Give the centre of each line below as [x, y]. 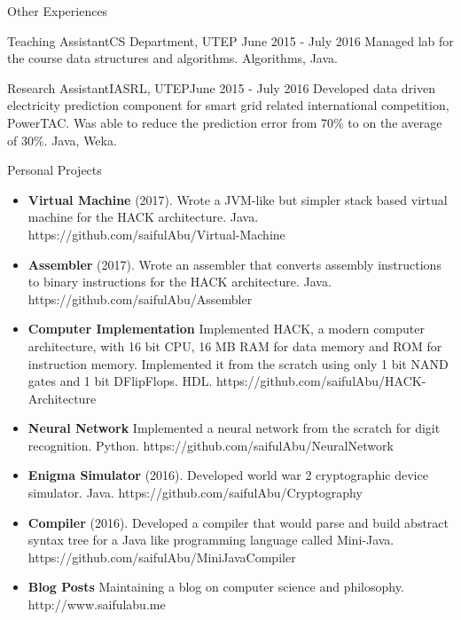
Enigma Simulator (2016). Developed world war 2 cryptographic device [228, 475]
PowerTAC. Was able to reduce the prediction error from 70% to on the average [225, 122]
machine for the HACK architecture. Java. [143, 217]
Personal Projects [55, 170]
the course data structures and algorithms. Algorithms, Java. [172, 58]
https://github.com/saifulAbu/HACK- [321, 381]
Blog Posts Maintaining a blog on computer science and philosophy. [216, 587]
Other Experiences [58, 11]
